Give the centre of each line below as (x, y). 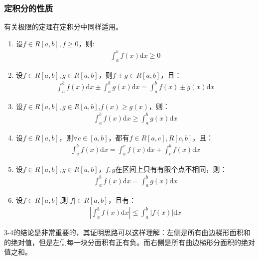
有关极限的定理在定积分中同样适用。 (63, 27)
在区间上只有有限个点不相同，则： (171, 169)
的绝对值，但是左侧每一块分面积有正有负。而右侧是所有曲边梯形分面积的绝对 (129, 242)
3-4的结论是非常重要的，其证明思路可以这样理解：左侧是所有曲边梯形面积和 (127, 232)
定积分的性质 (29, 8)
